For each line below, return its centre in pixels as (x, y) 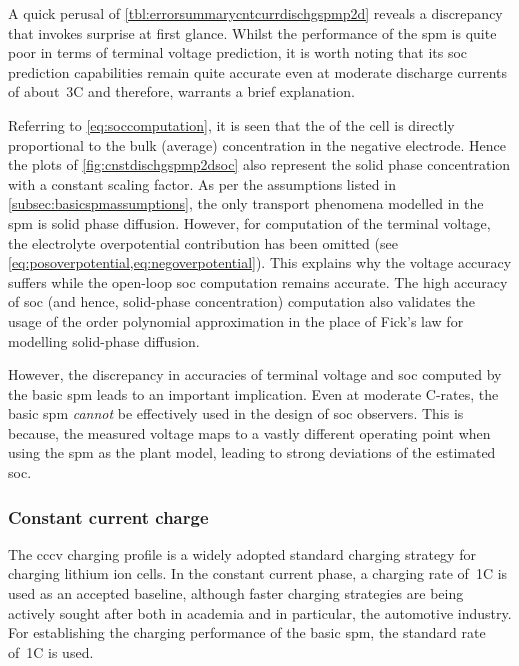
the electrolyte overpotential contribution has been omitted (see (203, 242)
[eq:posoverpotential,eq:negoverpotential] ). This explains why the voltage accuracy (260, 262)
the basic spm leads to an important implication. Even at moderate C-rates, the (253, 393)
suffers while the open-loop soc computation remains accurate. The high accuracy (258, 281)
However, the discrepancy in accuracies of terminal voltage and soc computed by (255, 374)
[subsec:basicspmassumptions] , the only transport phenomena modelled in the (246, 203)
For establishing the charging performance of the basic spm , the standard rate (247, 632)
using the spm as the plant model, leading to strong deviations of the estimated (252, 452)
